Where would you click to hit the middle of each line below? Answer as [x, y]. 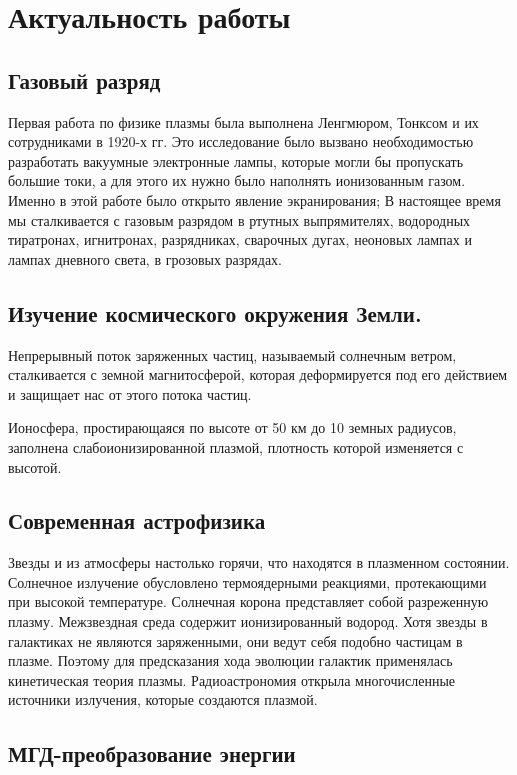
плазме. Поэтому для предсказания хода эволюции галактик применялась [230, 660]
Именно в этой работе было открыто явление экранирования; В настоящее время [254, 199]
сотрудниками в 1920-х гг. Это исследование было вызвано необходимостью [241, 141]
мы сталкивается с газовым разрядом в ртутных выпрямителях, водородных [239, 219]
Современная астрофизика [137, 520]
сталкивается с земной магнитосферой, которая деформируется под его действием [258, 374]
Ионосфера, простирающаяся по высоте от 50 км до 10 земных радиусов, [232, 427]
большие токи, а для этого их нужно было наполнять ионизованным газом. [237, 180]
